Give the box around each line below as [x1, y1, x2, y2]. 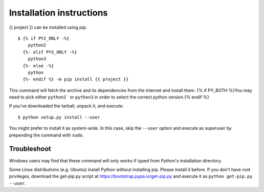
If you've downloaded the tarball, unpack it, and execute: [9, 103, 124, 109]
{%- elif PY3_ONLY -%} [22, 49, 77, 55]
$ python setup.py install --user [18, 115, 100, 120]
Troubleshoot [9, 145, 51, 153]
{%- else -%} [22, 63, 54, 68]
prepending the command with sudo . [9, 132, 84, 138]
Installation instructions [9, 7, 108, 18]
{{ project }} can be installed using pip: [9, 24, 88, 30]
